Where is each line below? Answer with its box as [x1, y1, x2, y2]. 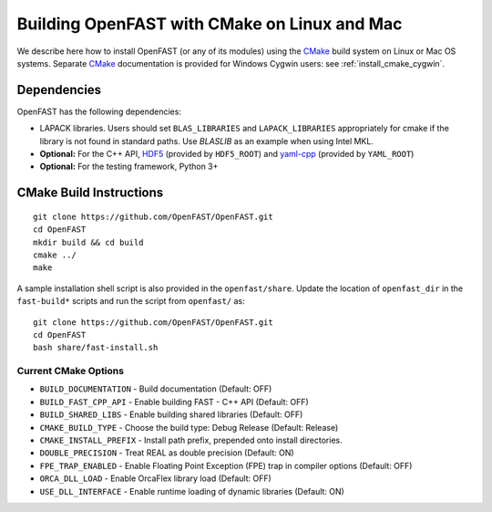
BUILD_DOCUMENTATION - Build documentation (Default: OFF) [39, 383, 272, 394]
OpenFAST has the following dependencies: [16, 106, 182, 117]
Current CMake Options [16, 365, 125, 378]
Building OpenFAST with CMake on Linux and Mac [16, 14, 403, 34]
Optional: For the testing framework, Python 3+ [39, 161, 219, 172]
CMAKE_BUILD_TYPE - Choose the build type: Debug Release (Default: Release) [39, 422, 339, 433]
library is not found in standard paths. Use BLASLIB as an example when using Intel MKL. [39, 135, 374, 146]
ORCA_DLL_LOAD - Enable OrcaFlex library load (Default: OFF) [39, 473, 272, 484]
